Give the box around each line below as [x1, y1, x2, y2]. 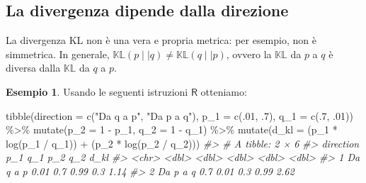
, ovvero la [226, 46, 272, 61]
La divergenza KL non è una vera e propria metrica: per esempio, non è [6, 33, 316, 48]
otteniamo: [200, 84, 247, 99]
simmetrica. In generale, [6, 46, 110, 61]
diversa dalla [6, 60, 61, 75]
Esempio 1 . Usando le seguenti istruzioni [6, 84, 188, 99]
